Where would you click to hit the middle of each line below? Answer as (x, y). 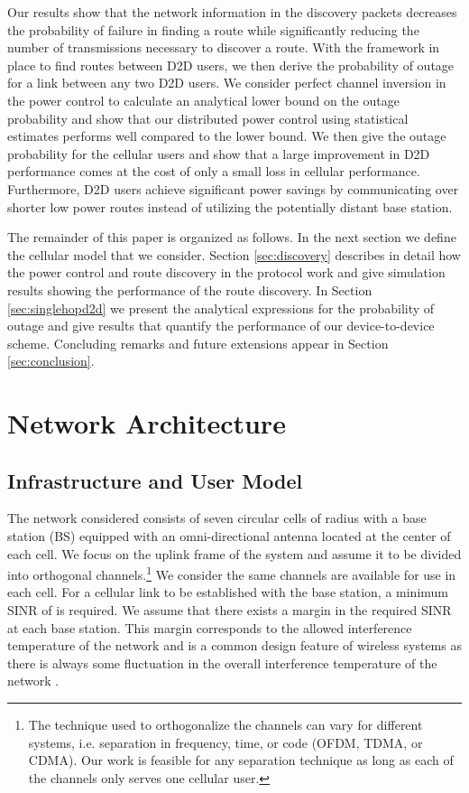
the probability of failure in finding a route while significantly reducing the (213, 29)
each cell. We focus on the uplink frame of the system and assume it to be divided (234, 553)
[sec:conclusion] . (51, 361)
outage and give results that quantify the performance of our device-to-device (221, 326)
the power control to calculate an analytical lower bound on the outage (203, 100)
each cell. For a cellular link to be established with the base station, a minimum (228, 592)
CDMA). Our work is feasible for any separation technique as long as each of (241, 760)
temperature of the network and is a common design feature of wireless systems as (234, 645)
